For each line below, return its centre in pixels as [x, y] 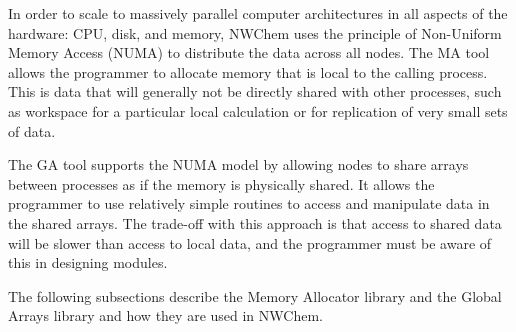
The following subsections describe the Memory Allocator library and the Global [255, 295]
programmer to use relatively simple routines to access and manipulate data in [249, 203]
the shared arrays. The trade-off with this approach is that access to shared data [255, 222]
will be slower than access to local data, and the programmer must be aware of [250, 242]
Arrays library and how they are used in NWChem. [165, 315]
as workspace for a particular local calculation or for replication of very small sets [258, 110]
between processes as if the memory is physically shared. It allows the [221, 183]
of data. [32, 130]
